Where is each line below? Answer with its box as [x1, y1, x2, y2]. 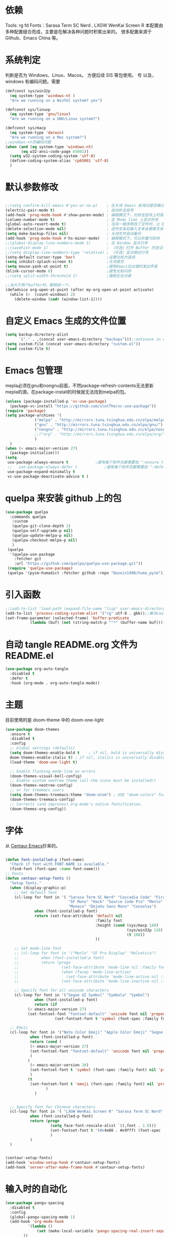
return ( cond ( [30, 1039, 62, 1044]
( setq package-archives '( [5, 413, 62, 418]
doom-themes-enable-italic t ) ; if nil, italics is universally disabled [10, 755, 167, 760]
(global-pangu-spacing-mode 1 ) [10, 1214, 75, 1219]
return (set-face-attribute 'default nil [34, 913, 123, 919]
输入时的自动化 [5, 1184, 67, 1195]
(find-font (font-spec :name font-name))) [10, 867, 100, 872]
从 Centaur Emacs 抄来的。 [5, 842, 60, 848]
